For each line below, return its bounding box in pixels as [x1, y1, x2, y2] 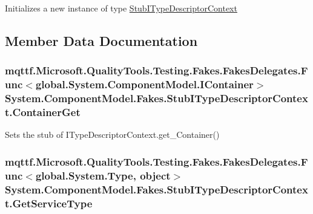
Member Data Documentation [5, 31, 198, 50]
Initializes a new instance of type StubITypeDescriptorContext [5, 2, 237, 14]
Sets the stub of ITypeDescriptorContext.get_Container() [5, 128, 220, 141]
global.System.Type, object [35, 167, 171, 183]
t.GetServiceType [5, 195, 93, 210]
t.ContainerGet [5, 105, 81, 120]
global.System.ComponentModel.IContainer [35, 77, 254, 92]
